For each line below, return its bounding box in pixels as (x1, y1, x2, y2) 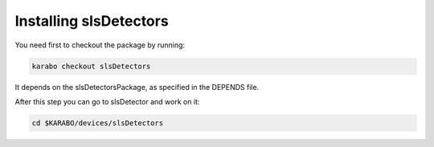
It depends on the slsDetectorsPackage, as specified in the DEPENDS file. (14, 82, 260, 92)
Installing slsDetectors (14, 12, 169, 30)
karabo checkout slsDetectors (31, 61, 151, 71)
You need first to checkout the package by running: (14, 40, 185, 50)
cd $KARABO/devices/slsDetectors (31, 118, 164, 128)
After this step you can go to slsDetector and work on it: (14, 96, 200, 106)
